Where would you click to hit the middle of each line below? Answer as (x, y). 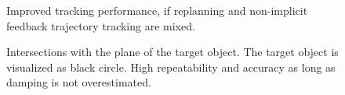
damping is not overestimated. (79, 82)
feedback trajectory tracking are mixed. (101, 25)
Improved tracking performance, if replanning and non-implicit (157, 10)
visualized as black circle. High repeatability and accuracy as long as (171, 67)
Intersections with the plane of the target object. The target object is (172, 52)
